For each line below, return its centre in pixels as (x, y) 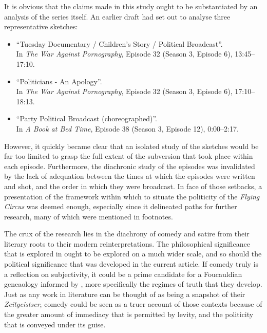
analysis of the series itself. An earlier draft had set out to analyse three (117, 16)
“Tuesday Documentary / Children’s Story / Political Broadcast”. (119, 43)
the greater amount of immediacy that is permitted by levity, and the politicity (129, 314)
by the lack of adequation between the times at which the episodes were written (130, 176)
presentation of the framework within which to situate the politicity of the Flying (132, 196)
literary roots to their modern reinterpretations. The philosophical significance (127, 243)
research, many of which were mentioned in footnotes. (89, 216)
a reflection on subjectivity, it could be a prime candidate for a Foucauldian (123, 274)
